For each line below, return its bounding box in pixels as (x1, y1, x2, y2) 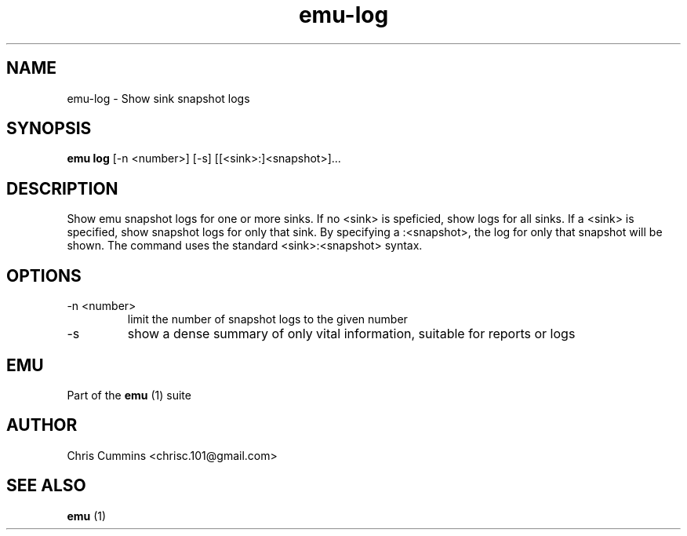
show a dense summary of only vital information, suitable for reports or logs (127, 326, 576, 342)
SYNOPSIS (6, 119, 92, 139)
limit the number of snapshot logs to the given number (127, 312, 408, 326)
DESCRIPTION (6, 178, 118, 199)
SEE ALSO (6, 476, 86, 496)
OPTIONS (6, 265, 82, 286)
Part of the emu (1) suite (67, 388, 191, 402)
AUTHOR (6, 415, 78, 436)
